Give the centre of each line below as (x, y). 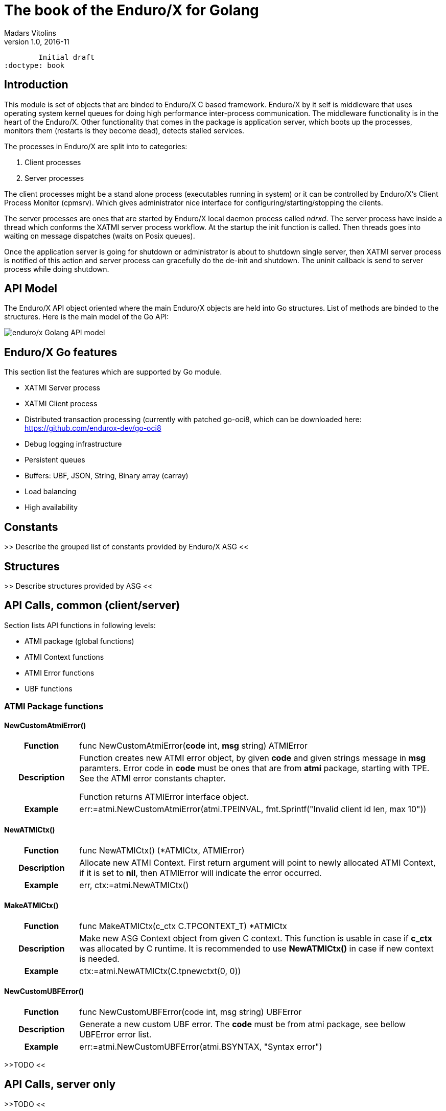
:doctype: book (34, 65)
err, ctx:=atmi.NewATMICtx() (134, 885)
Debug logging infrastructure (73, 444)
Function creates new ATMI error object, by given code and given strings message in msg (253, 758)
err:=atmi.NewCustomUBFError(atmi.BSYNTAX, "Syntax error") (201, 1047)
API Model (31, 289)
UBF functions (49, 688)
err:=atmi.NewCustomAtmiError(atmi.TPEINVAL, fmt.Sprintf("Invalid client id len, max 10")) (253, 809)
